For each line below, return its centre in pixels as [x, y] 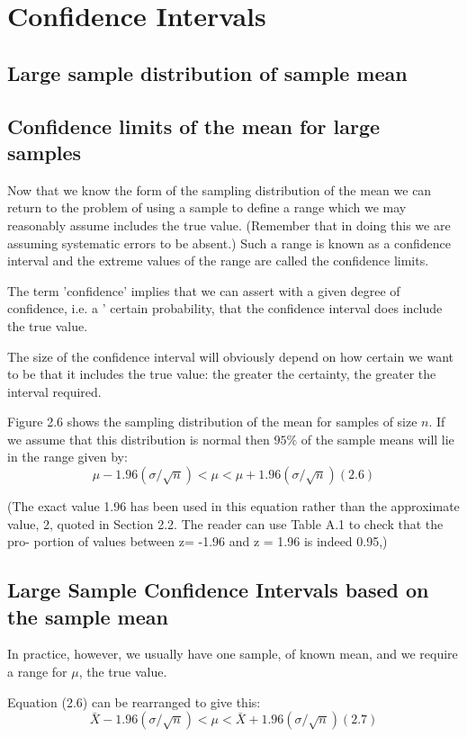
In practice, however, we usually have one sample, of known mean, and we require [233, 654]
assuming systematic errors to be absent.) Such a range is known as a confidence [229, 243]
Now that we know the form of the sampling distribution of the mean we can [220, 189]
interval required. [54, 391]
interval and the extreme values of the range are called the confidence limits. [218, 261]
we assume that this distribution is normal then [139, 439]
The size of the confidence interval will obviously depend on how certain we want [231, 356]
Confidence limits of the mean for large [194, 126]
